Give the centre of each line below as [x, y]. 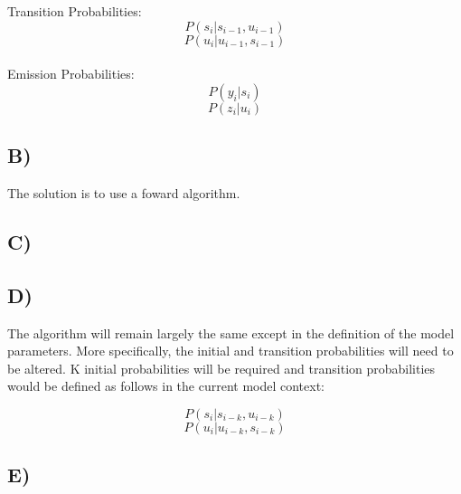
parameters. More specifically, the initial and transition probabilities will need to [230, 351]
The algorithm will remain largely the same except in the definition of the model [231, 332]
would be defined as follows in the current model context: [166, 386]
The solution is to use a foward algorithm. [124, 192]
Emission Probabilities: [71, 74]
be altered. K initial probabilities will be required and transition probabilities [221, 368]
